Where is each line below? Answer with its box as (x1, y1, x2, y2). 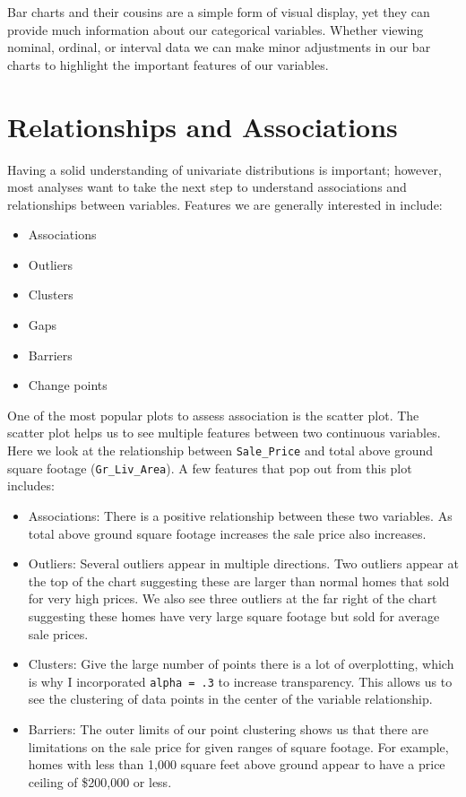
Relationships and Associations (7, 108, 398, 144)
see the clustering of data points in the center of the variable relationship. (28, 689, 433, 708)
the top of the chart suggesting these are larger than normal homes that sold (28, 571, 450, 590)
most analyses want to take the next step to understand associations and (7, 178, 407, 196)
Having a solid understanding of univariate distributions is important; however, (7, 160, 442, 178)
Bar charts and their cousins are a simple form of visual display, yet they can (7, 3, 430, 21)
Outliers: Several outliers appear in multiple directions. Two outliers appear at (28, 554, 459, 573)
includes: (7, 476, 55, 495)
